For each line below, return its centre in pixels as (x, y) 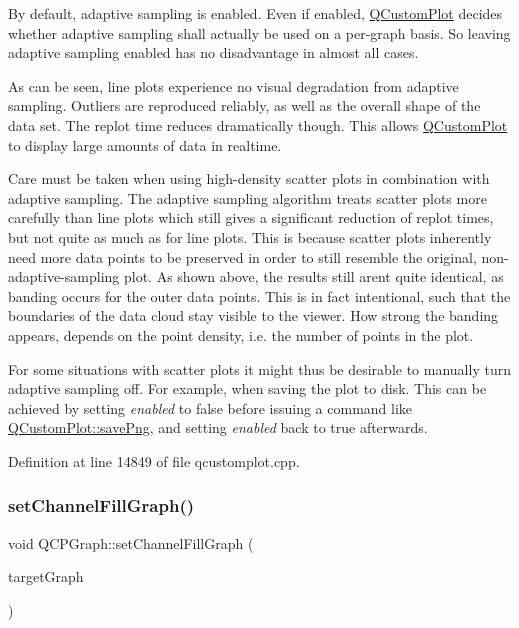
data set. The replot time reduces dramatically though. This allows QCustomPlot (258, 124)
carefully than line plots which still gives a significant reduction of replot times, (251, 217)
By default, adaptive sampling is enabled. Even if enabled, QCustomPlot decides (255, 13)
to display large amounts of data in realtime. (145, 144)
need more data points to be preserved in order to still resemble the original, (242, 256)
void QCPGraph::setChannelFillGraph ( (131, 542)
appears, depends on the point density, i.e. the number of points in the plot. (241, 334)
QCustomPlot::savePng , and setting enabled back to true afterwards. (218, 427)
